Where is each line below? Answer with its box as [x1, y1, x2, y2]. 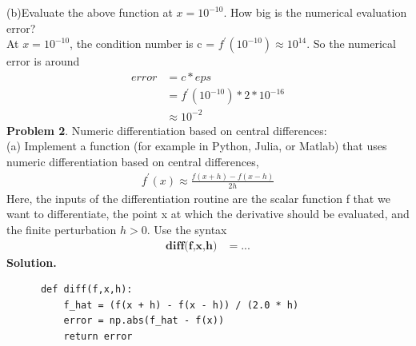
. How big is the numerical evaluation [223, 4, 407, 20]
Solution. [6, 253, 57, 270]
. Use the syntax [146, 221, 227, 238]
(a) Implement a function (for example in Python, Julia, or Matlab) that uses [6, 137, 387, 154]
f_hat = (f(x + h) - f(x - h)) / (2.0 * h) [63, 299, 299, 311]
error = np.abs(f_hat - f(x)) [63, 315, 225, 327]
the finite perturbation [6, 221, 117, 238]
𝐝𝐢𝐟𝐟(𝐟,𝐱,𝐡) [166, 240, 218, 252]
